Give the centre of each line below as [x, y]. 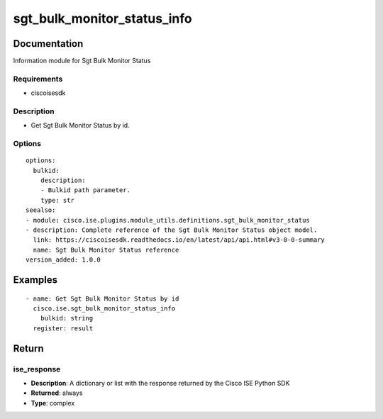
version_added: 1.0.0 [63, 260]
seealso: [41, 210]
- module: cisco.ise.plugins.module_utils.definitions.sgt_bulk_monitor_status [168, 220]
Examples [35, 280]
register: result [63, 328]
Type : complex [53, 403]
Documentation [48, 44]
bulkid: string [67, 318]
